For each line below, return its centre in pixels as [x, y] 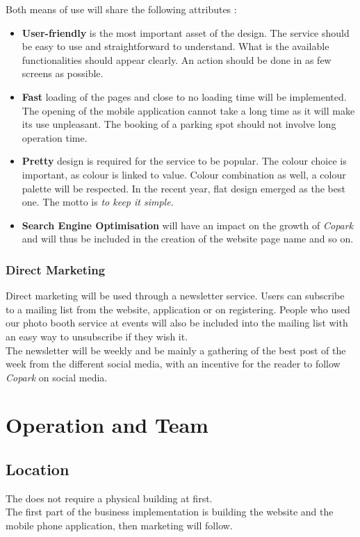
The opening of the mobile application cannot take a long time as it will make [188, 110]
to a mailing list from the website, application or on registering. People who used [178, 309]
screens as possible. [63, 73]
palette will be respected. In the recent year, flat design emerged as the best [183, 188]
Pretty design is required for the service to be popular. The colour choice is [184, 161]
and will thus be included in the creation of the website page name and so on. [188, 239]
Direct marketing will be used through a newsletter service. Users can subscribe [175, 296]
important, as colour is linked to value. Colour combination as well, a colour [184, 174]
